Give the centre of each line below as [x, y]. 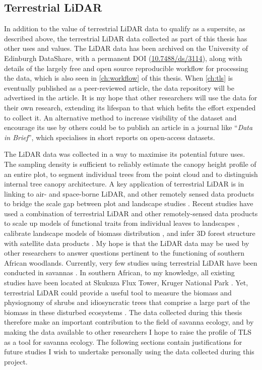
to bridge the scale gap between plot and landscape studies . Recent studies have [129, 203]
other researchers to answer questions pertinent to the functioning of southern [124, 253]
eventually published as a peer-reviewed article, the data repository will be [119, 87]
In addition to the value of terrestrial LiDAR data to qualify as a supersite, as [125, 28]
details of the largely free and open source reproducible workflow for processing [126, 68]
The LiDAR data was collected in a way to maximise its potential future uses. [125, 154]
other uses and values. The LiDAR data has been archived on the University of [126, 48]
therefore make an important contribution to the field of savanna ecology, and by [129, 322]
